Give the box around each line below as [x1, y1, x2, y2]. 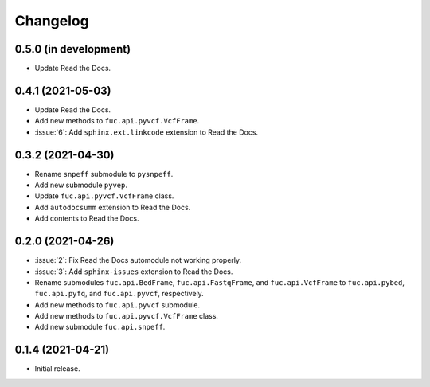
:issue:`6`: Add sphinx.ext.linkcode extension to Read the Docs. [34, 127, 259, 137]
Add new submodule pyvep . [34, 180, 127, 190]
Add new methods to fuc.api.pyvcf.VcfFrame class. [34, 311, 219, 321]
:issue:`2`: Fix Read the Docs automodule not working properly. [34, 256, 242, 265]
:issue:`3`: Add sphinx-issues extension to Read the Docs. [34, 267, 233, 276]
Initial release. [34, 364, 80, 373]
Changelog [14, 12, 89, 29]
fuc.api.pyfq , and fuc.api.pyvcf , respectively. [34, 289, 205, 299]
